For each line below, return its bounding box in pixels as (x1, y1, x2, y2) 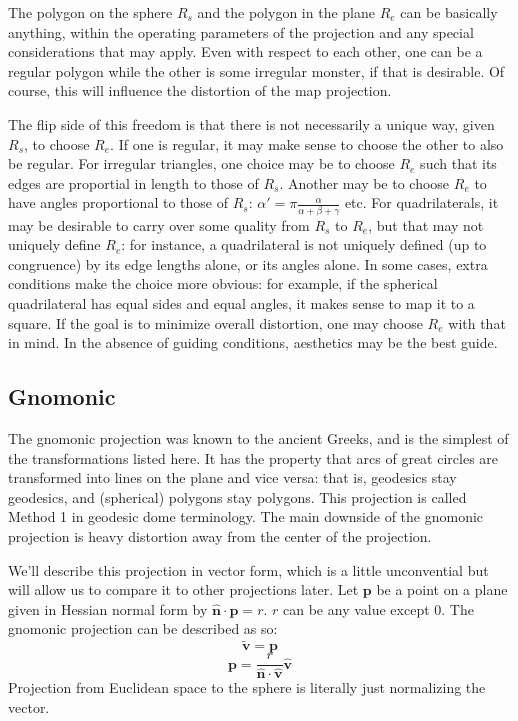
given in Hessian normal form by (8, 598, 208, 619)
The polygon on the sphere (8, 2, 173, 22)
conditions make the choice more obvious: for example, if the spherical (8, 273, 438, 294)
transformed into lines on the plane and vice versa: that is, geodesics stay (8, 467, 457, 488)
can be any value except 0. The (283, 598, 474, 619)
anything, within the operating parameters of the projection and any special (8, 21, 474, 42)
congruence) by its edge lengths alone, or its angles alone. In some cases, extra (8, 253, 488, 274)
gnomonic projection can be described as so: (8, 618, 278, 639)
